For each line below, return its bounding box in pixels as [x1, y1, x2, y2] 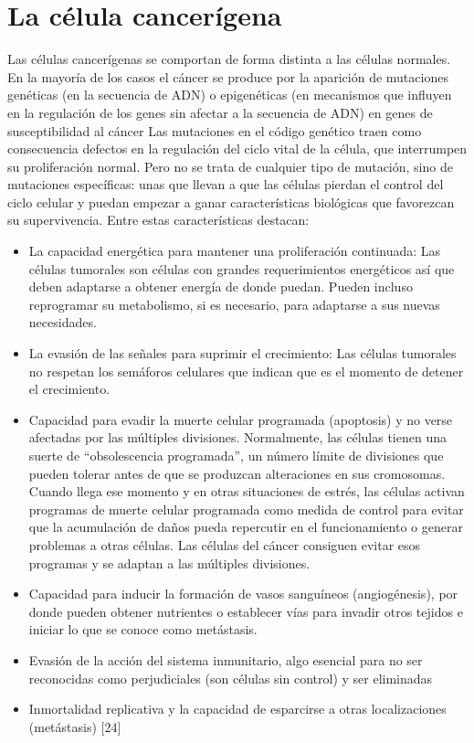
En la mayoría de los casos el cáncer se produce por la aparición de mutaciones [7, 67, 448, 86]
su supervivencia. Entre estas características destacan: [7, 210, 310, 229]
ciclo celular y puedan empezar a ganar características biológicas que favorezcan [7, 192, 455, 211]
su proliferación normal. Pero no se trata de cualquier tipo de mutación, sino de [7, 156, 453, 175]
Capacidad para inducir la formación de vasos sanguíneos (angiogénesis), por [28, 584, 458, 603]
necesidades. [28, 313, 97, 332]
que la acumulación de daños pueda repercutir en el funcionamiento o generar [28, 517, 463, 536]
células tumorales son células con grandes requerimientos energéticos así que [28, 259, 455, 278]
